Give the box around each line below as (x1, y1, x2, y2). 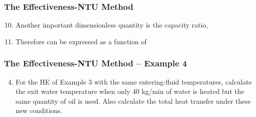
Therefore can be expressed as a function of (15, 36, 147, 46)
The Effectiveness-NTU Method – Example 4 (4, 57, 187, 69)
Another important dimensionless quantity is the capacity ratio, (15, 20, 208, 30)
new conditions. (15, 105, 63, 116)
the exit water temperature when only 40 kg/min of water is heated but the (15, 86, 244, 96)
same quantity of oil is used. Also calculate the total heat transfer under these (15, 95, 251, 106)
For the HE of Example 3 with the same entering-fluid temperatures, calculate (15, 76, 252, 87)
